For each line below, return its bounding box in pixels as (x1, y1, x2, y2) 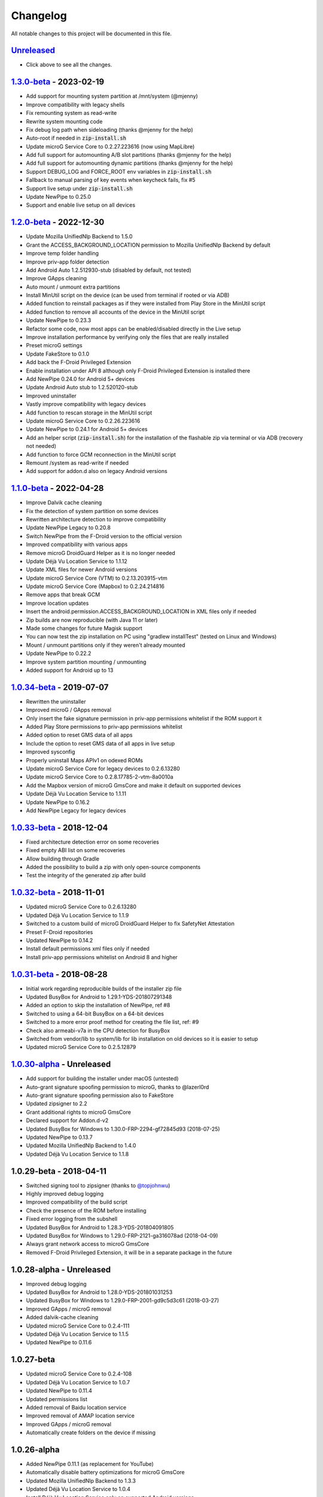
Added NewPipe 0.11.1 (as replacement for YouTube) (26, 1460, 154, 1467)
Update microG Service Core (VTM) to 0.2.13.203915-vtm (26, 574, 167, 581)
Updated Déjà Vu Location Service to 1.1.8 (26, 1150, 129, 1157)
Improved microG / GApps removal (26, 707, 112, 714)
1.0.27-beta (11, 1354, 56, 1365)
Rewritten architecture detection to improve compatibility (26, 516, 166, 523)
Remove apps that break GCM (26, 591, 100, 598)
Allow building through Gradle (26, 855, 100, 862)
